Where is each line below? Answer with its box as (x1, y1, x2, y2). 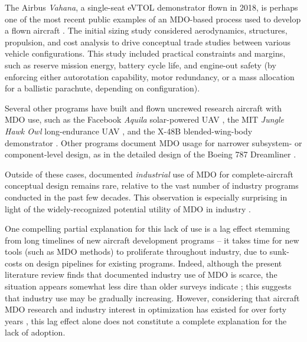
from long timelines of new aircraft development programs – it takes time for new (5, 234, 299, 246)
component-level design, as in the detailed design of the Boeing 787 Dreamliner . (5, 148, 296, 160)
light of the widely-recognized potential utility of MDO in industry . (5, 202, 251, 215)
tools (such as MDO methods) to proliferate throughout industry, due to (5, 245, 267, 258)
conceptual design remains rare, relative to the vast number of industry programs (5, 179, 299, 192)
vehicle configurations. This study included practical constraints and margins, (5, 47, 286, 60)
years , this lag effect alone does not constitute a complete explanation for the (5, 314, 287, 327)
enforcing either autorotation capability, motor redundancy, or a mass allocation (5, 70, 295, 83)
